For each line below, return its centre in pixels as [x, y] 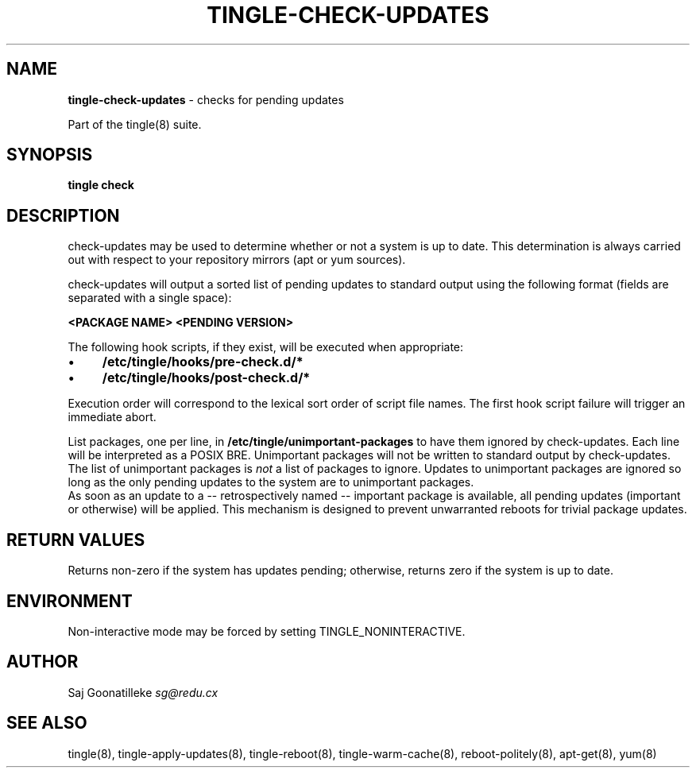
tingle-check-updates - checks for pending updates [206, 99]
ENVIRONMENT [70, 601]
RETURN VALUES [76, 540]
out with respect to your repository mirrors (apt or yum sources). [237, 260]
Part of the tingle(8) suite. [135, 124]
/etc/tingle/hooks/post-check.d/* [206, 378]
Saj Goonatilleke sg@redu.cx [143, 692]
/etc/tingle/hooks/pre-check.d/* [203, 362]
